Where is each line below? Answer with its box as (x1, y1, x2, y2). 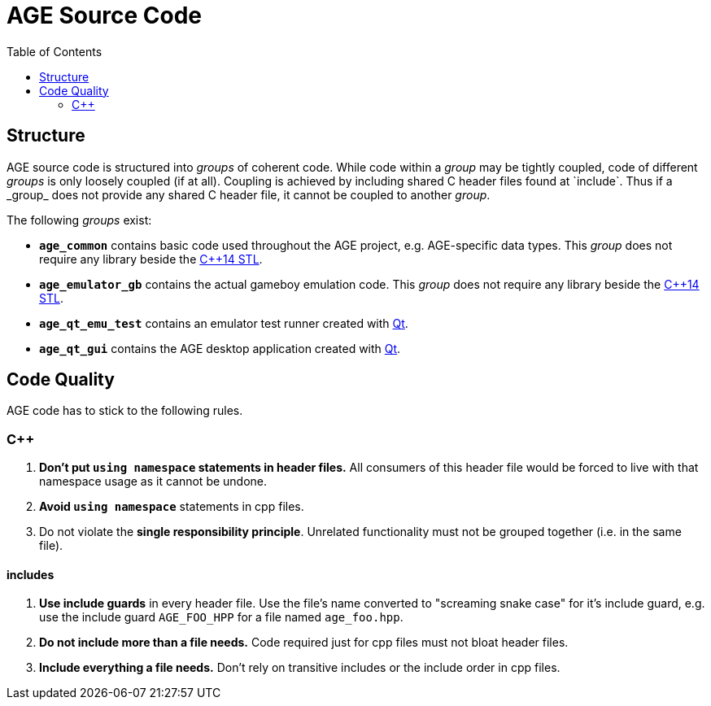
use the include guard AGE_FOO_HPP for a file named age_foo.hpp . (39, 610, 403, 625)
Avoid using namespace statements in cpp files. (39, 499, 304, 514)
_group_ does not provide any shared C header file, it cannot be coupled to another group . (7, 187, 491, 202)
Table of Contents (7, 44, 103, 59)
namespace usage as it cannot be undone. (39, 474, 268, 489)
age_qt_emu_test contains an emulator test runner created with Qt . (39, 316, 408, 330)
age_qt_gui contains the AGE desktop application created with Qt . (39, 341, 401, 355)
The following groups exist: (7, 212, 152, 227)
